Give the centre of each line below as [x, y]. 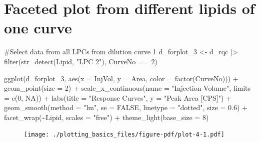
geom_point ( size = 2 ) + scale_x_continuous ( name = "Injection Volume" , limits [127, 88]
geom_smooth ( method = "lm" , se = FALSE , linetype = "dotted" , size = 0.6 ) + [126, 107]
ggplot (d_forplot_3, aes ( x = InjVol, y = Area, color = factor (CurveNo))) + [121, 78]
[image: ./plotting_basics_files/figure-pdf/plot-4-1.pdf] [124, 135]
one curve [38, 28]
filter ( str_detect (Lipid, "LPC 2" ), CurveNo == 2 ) [81, 61]
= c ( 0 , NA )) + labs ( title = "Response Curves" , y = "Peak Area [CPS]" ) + [118, 97]
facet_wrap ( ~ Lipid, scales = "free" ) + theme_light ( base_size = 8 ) [106, 117]
